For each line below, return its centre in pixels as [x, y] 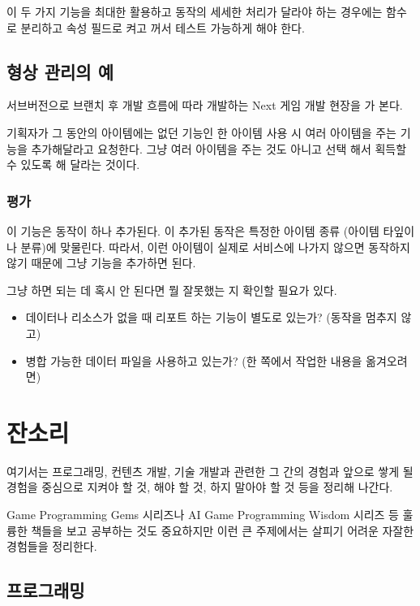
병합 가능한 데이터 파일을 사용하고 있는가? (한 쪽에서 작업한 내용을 [194, 360]
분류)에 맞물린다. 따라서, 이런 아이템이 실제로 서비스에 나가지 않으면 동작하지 [215, 247]
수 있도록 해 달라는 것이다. [73, 164]
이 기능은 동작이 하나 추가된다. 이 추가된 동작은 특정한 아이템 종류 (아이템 [193, 230]
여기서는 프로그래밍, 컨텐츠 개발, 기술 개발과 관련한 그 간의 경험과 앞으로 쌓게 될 [210, 471]
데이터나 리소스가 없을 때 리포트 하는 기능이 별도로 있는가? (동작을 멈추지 [211, 317]
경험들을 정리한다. [52, 546]
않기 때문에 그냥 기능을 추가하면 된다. [101, 263]
